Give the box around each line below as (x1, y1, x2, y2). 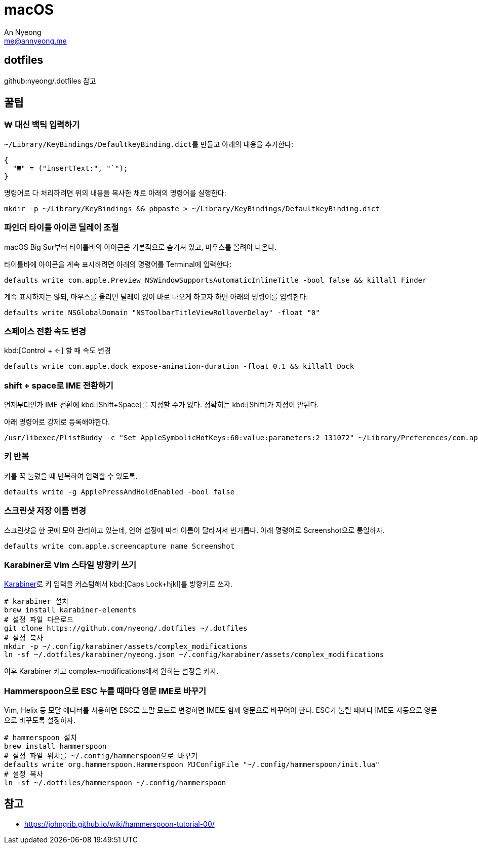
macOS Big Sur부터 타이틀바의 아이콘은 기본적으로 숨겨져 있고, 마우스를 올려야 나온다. (4, 242, 277, 251)
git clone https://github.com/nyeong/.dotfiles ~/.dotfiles (4, 624, 248, 633)
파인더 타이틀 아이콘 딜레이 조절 (4, 222, 119, 233)
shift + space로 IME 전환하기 (4, 380, 113, 391)
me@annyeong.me (4, 36, 67, 45)
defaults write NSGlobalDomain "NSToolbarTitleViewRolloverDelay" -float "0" (4, 308, 320, 317)
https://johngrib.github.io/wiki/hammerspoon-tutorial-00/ (24, 819, 215, 828)
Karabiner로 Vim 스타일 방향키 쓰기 (4, 559, 137, 570)
